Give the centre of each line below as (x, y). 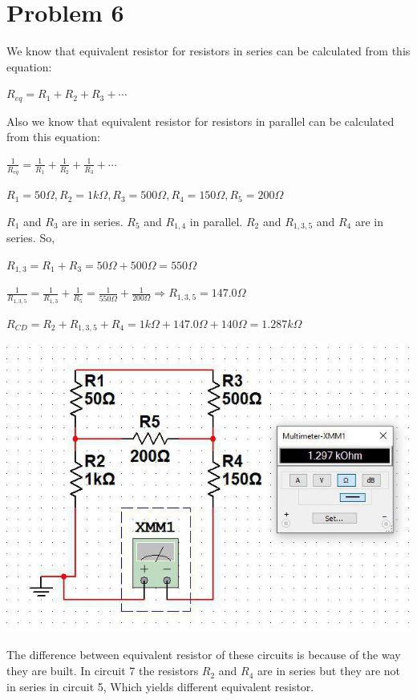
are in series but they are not (329, 671)
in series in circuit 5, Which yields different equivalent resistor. (160, 686)
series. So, (31, 238)
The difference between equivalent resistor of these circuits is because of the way (204, 655)
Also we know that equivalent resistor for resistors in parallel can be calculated (200, 121)
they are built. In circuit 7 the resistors (103, 671)
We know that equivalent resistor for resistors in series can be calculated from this (208, 51)
